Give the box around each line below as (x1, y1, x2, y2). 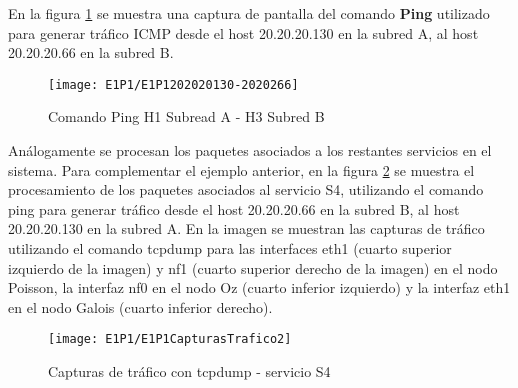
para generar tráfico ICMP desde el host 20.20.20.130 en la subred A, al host (8, 22, 479, 43)
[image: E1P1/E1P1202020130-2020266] (48, 77, 299, 92)
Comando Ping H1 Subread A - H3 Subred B (48, 106, 325, 127)
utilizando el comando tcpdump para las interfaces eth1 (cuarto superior (8, 238, 452, 258)
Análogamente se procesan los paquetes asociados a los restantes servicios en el (8, 140, 492, 161)
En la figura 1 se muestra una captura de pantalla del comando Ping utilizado (8, 3, 490, 23)
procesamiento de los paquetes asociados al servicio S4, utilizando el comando (8, 179, 484, 200)
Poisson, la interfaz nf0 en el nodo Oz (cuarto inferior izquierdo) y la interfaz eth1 (8, 277, 511, 298)
